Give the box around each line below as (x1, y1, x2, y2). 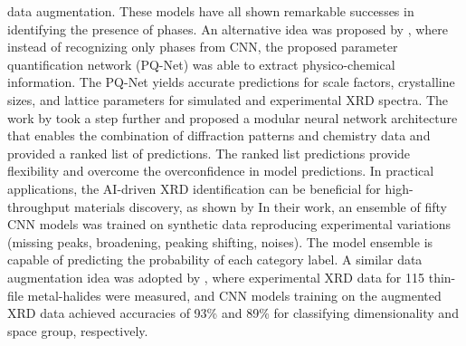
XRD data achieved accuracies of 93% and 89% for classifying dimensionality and (7, 303, 459, 322)
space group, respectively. (7, 321, 148, 340)
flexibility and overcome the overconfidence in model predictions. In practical (7, 161, 434, 180)
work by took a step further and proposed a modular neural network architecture (7, 108, 458, 127)
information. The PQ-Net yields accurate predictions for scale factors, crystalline (7, 72, 455, 91)
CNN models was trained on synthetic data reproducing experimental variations (7, 215, 452, 234)
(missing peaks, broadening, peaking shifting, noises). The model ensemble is (7, 232, 433, 251)
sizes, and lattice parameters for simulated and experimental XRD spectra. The (7, 90, 449, 109)
